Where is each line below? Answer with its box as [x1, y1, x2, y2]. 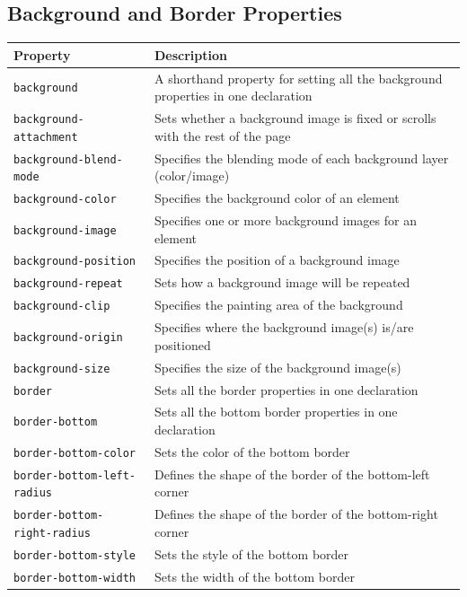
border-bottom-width [13, 571, 137, 584]
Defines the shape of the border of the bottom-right [154, 505, 438, 523]
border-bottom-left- [13, 469, 137, 482]
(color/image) [154, 166, 230, 185]
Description [154, 45, 227, 64]
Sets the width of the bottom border [154, 566, 355, 585]
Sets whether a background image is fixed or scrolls [154, 109, 436, 127]
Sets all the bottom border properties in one [154, 402, 398, 421]
